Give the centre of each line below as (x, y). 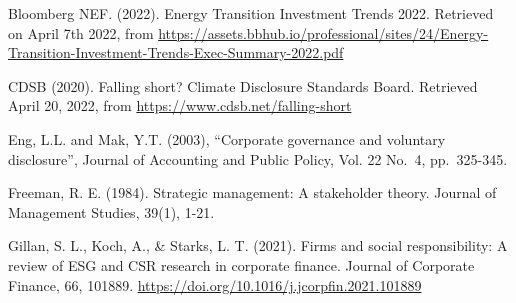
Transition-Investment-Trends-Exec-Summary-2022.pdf (176, 52)
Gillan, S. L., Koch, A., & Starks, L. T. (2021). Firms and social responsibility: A (258, 245)
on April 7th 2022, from (81, 32)
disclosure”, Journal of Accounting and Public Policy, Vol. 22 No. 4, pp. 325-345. (258, 158)
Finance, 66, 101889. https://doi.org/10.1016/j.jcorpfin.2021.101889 (215, 284)
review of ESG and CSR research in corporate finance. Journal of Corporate (241, 264)
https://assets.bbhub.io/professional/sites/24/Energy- (323, 32)
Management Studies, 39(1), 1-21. (111, 211)
